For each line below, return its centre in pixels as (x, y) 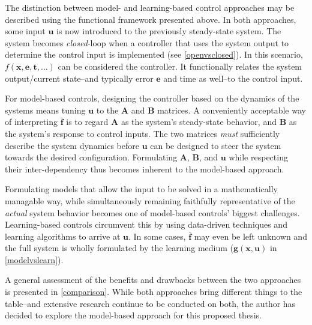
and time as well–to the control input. (233, 78)
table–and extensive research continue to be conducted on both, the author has (150, 303)
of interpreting (31, 122)
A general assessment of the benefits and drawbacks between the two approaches (153, 280)
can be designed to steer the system (216, 145)
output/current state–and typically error (79, 78)
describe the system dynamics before (72, 145)
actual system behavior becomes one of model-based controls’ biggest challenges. (152, 212)
